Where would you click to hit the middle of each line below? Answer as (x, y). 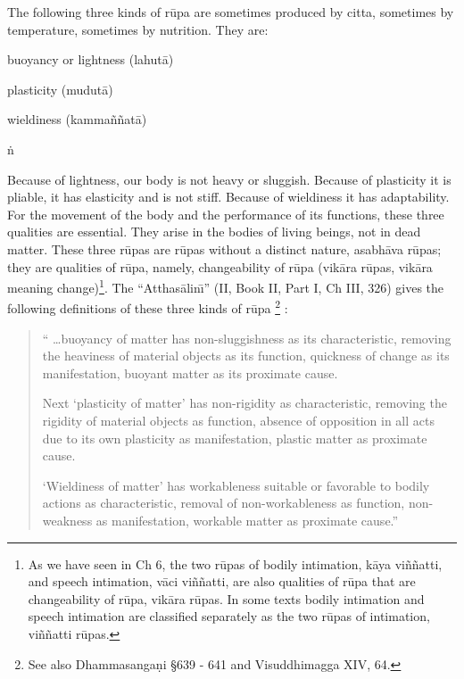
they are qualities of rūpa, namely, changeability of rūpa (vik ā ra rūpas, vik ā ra (220, 266)
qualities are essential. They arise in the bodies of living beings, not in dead (214, 232)
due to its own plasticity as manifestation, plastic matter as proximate (235, 438)
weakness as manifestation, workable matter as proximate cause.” (220, 520)
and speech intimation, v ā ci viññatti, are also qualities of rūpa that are (222, 581)
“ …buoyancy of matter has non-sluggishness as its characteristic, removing (247, 338)
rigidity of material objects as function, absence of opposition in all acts (238, 420)
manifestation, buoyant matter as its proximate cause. (190, 373)
